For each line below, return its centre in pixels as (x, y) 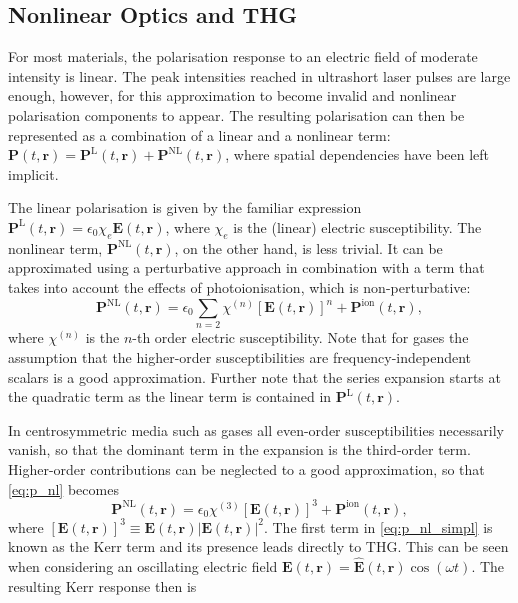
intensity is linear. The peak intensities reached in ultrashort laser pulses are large (259, 75)
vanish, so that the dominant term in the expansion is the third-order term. (239, 449)
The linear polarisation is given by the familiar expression (185, 207)
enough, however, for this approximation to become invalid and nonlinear (232, 95)
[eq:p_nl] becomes (63, 488)
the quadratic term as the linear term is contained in (170, 396)
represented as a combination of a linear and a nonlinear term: (199, 134)
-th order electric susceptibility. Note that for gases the (300, 337)
